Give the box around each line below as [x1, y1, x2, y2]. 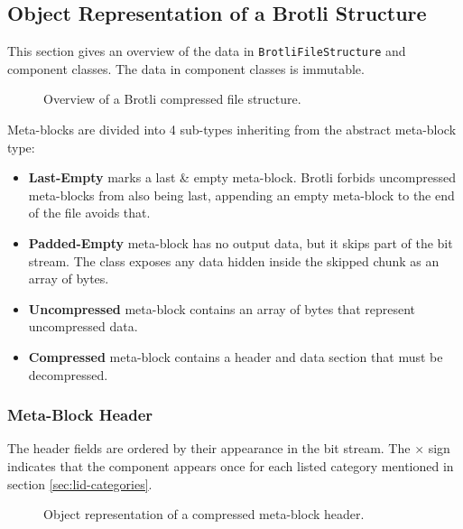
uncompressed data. [28, 317, 138, 336]
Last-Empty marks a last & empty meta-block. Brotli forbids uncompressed [28, 168, 456, 187]
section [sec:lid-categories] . [7, 474, 153, 493]
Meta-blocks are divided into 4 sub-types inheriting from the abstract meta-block [7, 120, 457, 139]
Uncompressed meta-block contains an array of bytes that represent [28, 299, 416, 318]
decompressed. [28, 365, 108, 384]
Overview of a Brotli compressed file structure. [43, 89, 301, 108]
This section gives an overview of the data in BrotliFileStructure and [7, 42, 406, 60]
